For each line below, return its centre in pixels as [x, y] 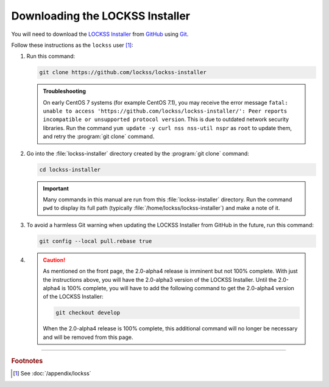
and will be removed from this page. [88, 337]
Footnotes [27, 361]
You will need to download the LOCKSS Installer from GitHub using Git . [100, 34]
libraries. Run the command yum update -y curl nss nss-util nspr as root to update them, [168, 128]
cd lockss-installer [70, 169]
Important [56, 188]
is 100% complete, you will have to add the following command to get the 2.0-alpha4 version [178, 288]
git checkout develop [88, 313]
